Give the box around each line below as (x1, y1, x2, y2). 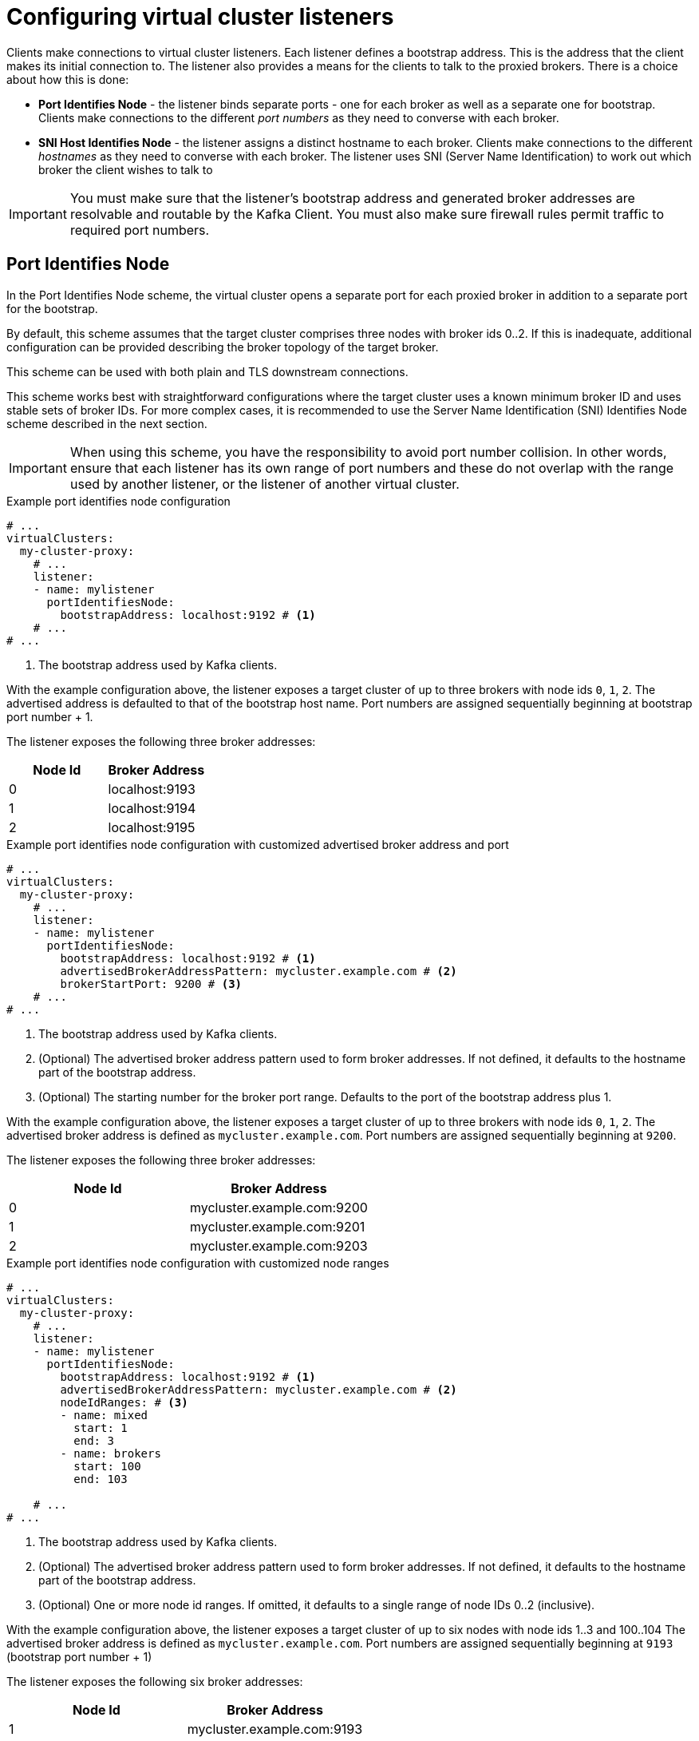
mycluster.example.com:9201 (189, 1218, 365, 1235)
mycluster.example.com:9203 (189, 1237, 368, 1254)
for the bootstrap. (6, 301, 98, 315)
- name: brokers (60, 1446, 161, 1460)
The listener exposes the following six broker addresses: (6, 1674, 303, 1688)
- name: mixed (60, 1408, 148, 1422)
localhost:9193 (108, 780, 195, 797)
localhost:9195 (108, 819, 195, 835)
